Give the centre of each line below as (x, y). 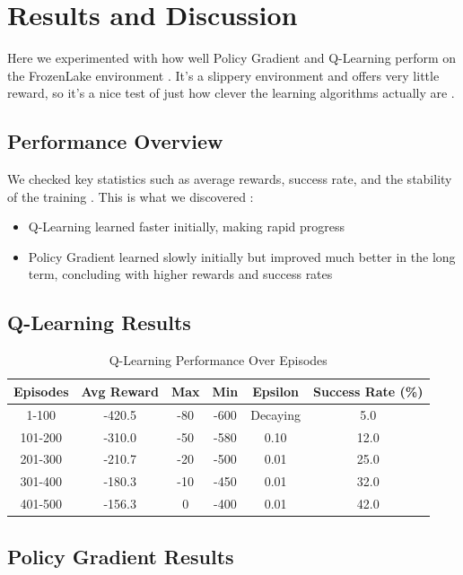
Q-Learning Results (99, 322)
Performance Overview (115, 141)
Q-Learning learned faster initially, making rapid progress (187, 227)
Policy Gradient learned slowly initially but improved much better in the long (242, 256)
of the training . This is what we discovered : (131, 196)
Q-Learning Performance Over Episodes (218, 360)
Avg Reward (120, 391)
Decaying (276, 414)
